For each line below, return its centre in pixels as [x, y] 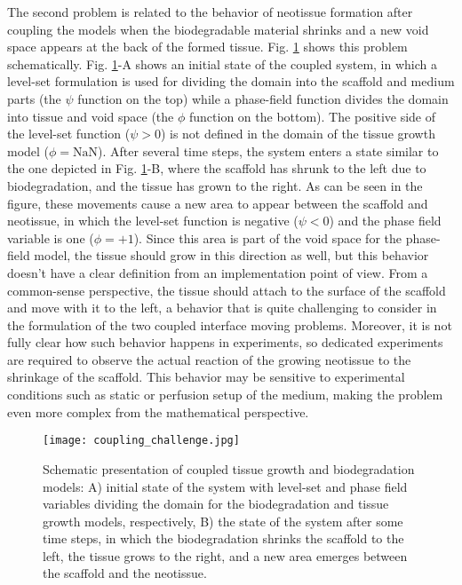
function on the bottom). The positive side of [312, 116]
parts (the [34, 98]
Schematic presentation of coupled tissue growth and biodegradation [229, 468]
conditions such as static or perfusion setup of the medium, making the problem [225, 395]
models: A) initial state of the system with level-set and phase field [225, 486]
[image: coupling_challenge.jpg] [141, 441]
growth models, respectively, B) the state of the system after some [223, 521]
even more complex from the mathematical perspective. [158, 411]
